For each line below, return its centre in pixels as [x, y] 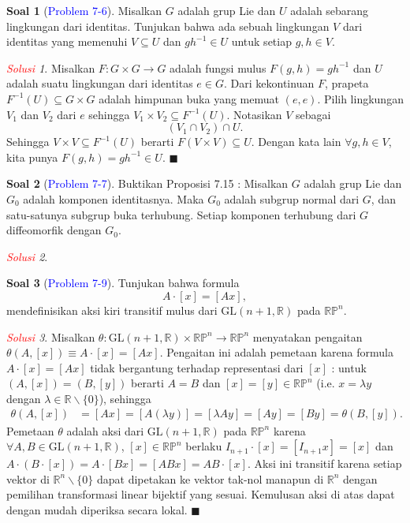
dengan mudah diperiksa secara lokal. [97, 509]
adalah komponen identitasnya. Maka [114, 198]
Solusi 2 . [27, 256]
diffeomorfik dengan [54, 230]
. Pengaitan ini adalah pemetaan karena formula [276, 352]
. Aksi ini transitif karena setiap [324, 463]
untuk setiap [261, 41]
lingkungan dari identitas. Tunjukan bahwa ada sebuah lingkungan [168, 26]
